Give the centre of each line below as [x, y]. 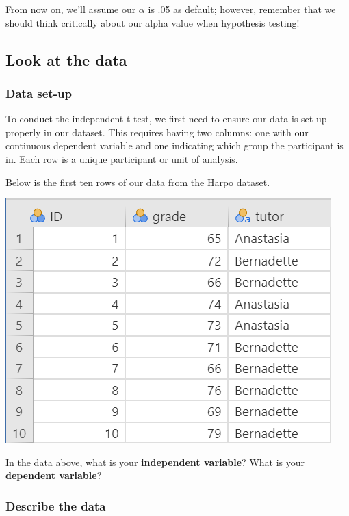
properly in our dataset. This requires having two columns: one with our [157, 132]
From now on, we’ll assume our [71, 9]
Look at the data [66, 59]
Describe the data [56, 505]
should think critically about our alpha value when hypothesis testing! [153, 22]
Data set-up [39, 93]
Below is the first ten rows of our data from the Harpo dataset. [138, 182]
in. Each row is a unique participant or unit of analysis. [122, 158]
